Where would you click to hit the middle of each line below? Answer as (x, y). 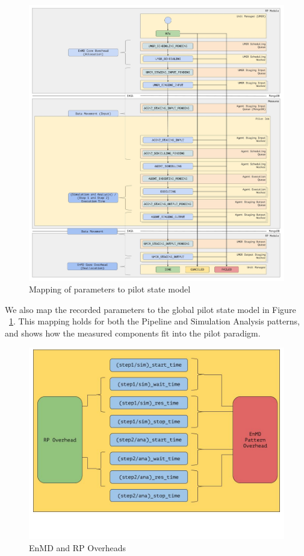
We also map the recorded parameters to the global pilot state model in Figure (150, 309)
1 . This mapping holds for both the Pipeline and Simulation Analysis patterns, (154, 321)
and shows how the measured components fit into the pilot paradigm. (133, 333)
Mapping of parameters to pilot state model (110, 289)
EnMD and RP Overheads (78, 548)
